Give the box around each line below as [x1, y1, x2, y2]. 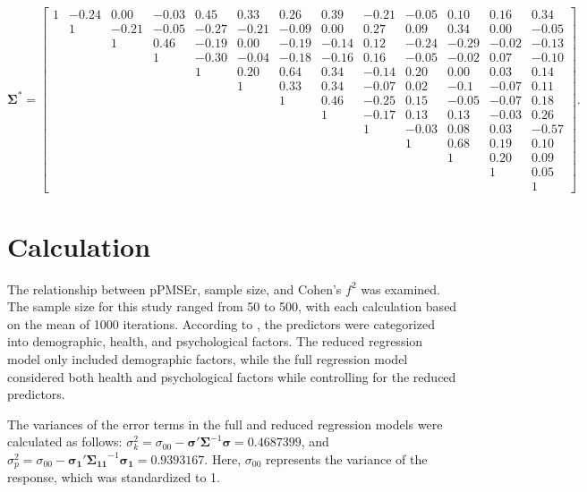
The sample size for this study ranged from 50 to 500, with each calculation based [7, 297, 457, 316]
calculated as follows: [7, 432, 123, 451]
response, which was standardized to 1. [7, 468, 220, 487]
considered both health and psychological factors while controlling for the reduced [7, 367, 456, 386]
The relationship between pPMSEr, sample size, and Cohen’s [7, 279, 342, 298]
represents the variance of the [266, 449, 428, 468]
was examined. [361, 279, 440, 298]
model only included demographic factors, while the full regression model [7, 349, 408, 368]
